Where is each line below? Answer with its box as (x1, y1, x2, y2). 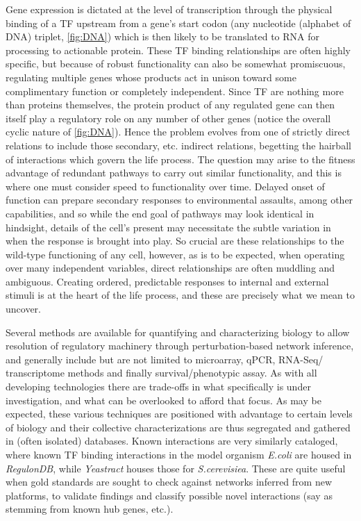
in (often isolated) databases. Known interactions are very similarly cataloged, (6, 433, 338, 448)
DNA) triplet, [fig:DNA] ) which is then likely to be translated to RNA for (6, 29, 319, 44)
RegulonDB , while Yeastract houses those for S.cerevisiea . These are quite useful (6, 461, 346, 475)
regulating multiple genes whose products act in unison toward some (6, 69, 296, 84)
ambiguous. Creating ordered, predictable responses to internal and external (6, 274, 329, 288)
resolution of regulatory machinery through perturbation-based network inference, (6, 338, 354, 353)
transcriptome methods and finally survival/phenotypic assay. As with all (6, 365, 317, 380)
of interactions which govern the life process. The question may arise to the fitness (6, 151, 355, 166)
